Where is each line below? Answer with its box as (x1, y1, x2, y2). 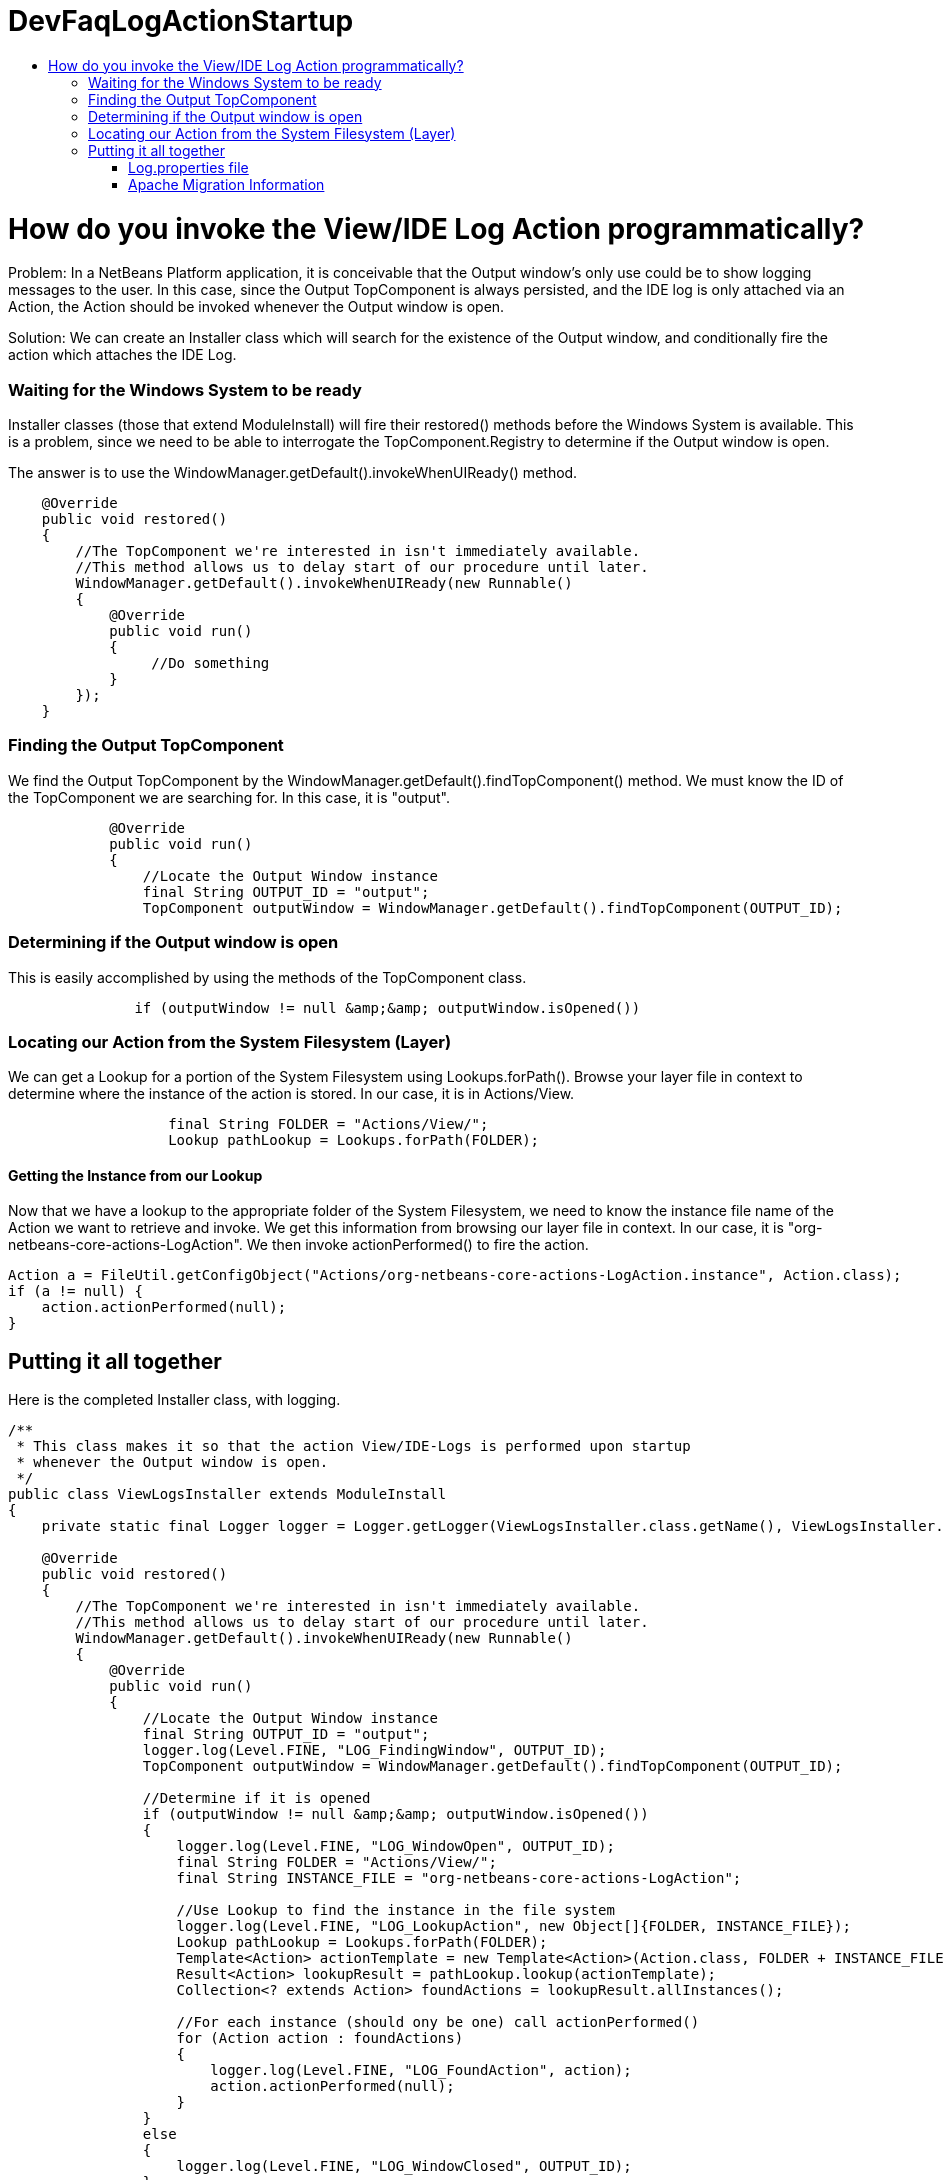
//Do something (151, 655, 270, 671)
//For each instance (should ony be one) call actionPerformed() (176, 2014, 700, 2031)
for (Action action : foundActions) (176, 2030, 464, 2047)
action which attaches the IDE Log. (8, 346, 237, 364)
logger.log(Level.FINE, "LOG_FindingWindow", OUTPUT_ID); (142, 1742, 607, 1759)
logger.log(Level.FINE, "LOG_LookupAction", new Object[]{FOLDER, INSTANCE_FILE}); (176, 1918, 851, 1935)
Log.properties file (128, 158, 249, 176)
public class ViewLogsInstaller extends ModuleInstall (8, 1486, 447, 1503)
